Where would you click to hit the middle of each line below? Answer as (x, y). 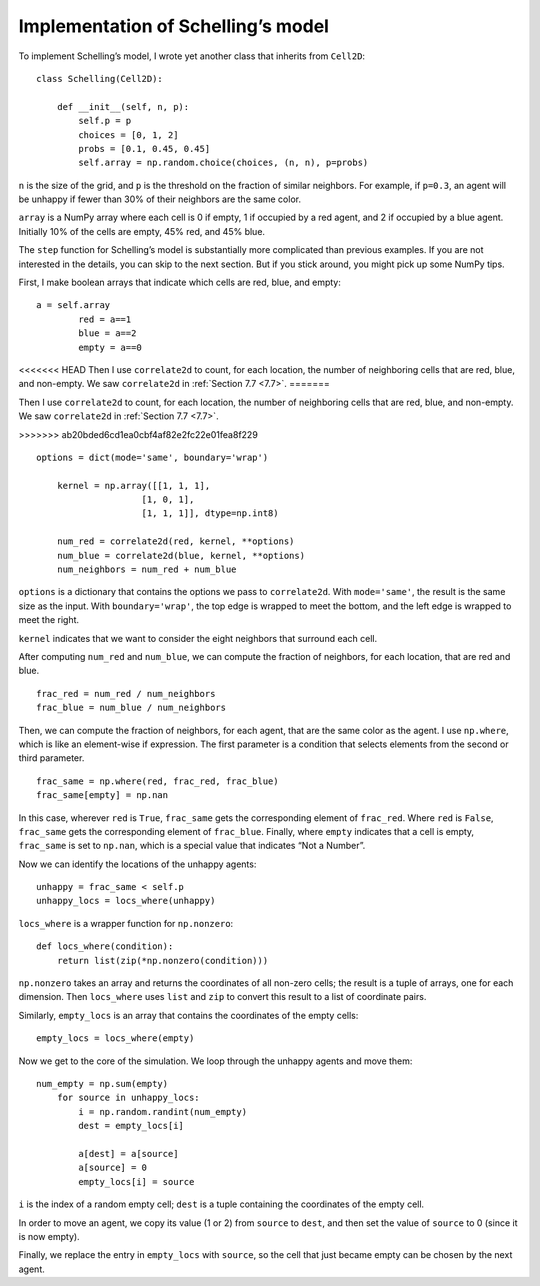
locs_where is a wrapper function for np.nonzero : (126, 923)
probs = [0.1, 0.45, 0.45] (144, 148)
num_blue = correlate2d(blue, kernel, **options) (180, 555)
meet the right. (49, 620)
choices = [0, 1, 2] (128, 134)
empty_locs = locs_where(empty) (115, 1038)
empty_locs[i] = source (136, 1181)
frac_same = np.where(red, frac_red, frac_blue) (157, 781)
